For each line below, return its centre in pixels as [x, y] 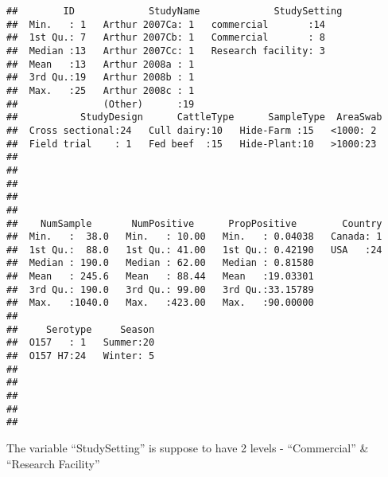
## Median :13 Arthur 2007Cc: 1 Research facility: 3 [166, 51]
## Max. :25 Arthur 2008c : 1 [101, 90]
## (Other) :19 [101, 104]
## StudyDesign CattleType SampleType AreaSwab [194, 117]
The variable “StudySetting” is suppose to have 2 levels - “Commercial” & [188, 448]
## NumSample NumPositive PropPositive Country [194, 223]
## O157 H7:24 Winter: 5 [81, 356]
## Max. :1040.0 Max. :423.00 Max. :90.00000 [160, 303]
